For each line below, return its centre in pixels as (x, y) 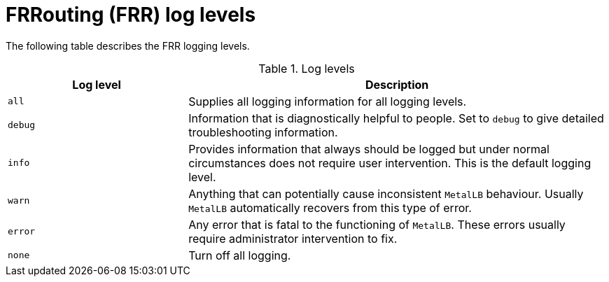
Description (397, 84)
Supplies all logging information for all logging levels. (328, 101)
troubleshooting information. (263, 132)
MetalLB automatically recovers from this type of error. (330, 207)
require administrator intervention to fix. (293, 238)
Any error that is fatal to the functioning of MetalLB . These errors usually (377, 224)
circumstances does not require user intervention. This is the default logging (390, 163)
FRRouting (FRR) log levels (131, 15)
